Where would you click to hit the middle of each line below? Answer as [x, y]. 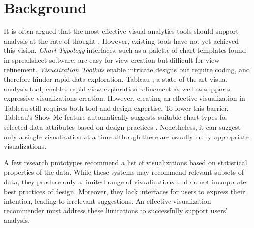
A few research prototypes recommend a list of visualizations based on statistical [126, 162]
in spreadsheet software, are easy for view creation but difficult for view [112, 59]
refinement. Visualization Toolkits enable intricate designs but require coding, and [127, 69]
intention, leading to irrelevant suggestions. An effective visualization [108, 201]
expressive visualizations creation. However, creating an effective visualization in [125, 98]
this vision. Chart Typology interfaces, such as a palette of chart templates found [125, 50]
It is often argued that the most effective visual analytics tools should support [121, 31]
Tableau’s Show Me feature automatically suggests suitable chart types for [116, 117]
